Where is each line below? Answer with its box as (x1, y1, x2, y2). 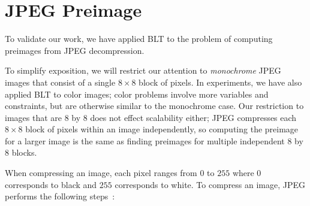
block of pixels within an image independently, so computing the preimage (25, 123, 299, 135)
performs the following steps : (5, 190, 115, 202)
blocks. (11, 146, 37, 159)
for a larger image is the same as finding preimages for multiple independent (5, 134, 285, 147)
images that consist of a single (5, 75, 116, 88)
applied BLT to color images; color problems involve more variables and (5, 87, 269, 100)
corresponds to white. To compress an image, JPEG (115, 178, 306, 190)
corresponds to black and (5, 178, 97, 190)
